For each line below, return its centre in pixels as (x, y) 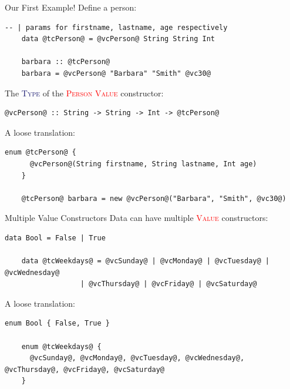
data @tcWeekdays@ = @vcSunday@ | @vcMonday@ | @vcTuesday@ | (146, 261)
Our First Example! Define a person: (71, 7)
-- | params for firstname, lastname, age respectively (116, 27)
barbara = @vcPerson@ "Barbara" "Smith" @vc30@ (116, 73)
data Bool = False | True (55, 238)
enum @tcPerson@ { (41, 152)
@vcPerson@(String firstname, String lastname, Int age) (143, 164)
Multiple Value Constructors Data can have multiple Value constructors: (136, 218)
